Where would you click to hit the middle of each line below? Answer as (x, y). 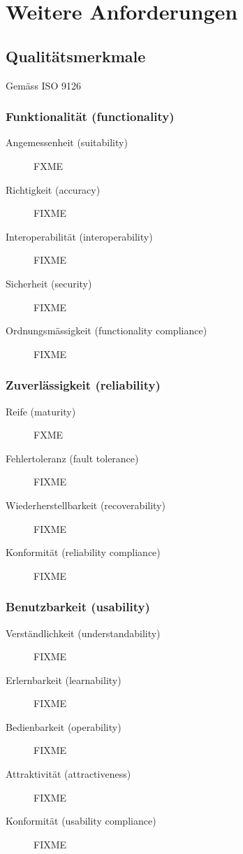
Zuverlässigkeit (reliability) (83, 385)
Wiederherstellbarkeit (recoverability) (86, 505)
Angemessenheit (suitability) (67, 142)
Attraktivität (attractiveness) (68, 774)
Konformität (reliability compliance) (83, 552)
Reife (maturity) (41, 411)
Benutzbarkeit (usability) (78, 607)
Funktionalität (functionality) (90, 116)
